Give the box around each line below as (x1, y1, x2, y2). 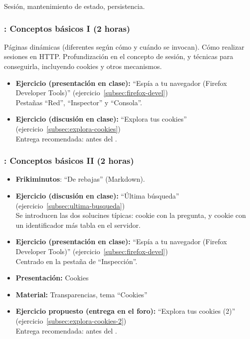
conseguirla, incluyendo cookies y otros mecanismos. (4, 61, 162, 71)
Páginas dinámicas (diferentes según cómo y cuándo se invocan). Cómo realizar (4, 41, 245, 52)
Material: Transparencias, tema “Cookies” (15, 289, 147, 299)
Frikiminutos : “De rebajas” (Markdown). (15, 174, 145, 184)
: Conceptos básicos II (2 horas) (4, 154, 134, 167)
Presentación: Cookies (15, 272, 89, 283)
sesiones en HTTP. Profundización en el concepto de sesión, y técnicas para (4, 51, 234, 62)
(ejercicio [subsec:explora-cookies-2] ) (15, 315, 126, 326)
